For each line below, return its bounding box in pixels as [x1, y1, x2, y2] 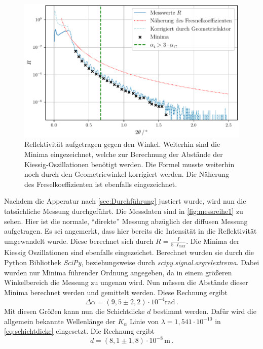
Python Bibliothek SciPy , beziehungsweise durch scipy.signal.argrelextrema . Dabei [4, 257, 259, 268]
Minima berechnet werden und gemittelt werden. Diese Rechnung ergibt [4, 287, 228, 297]
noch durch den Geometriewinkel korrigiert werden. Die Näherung [24, 169, 230, 179]
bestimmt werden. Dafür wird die [153, 305, 256, 316]
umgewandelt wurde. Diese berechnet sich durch [4, 235, 154, 246]
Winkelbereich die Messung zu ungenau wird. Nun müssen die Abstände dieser [4, 277, 248, 288]
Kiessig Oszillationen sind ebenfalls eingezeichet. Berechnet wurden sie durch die [4, 247, 254, 258]
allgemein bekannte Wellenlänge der [4, 315, 116, 326]
